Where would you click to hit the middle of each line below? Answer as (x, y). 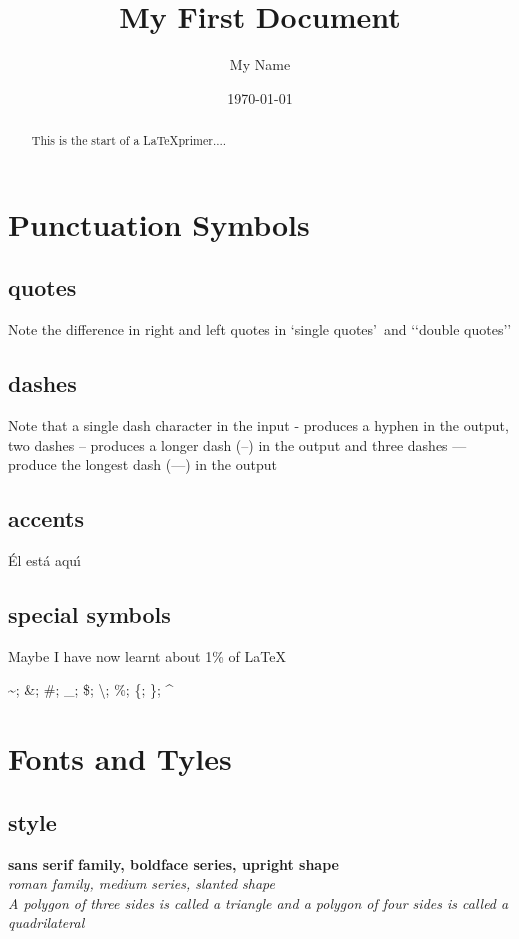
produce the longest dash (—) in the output (142, 464)
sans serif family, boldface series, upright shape (173, 863)
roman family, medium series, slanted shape (141, 883)
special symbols (89, 613)
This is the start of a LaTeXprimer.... (129, 140)
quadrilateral (46, 922)
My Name (260, 64)
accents (46, 518)
